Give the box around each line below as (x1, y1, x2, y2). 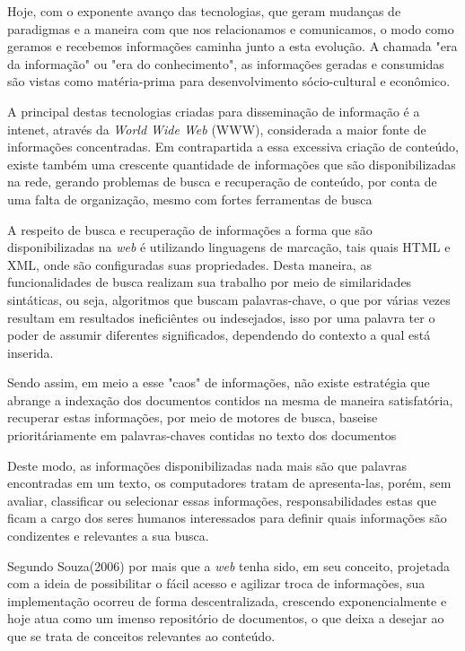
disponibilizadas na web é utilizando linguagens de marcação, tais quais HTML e (7, 238, 451, 256)
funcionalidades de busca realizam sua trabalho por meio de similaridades (7, 273, 412, 291)
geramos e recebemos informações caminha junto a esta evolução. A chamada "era (7, 37, 458, 56)
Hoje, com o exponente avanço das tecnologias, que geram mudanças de (7, 2, 401, 20)
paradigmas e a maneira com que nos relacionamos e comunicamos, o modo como (7, 19, 454, 38)
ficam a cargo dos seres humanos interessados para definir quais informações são (7, 508, 447, 527)
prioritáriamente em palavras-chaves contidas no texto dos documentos (7, 426, 397, 445)
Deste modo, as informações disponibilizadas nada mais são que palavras (7, 456, 407, 474)
